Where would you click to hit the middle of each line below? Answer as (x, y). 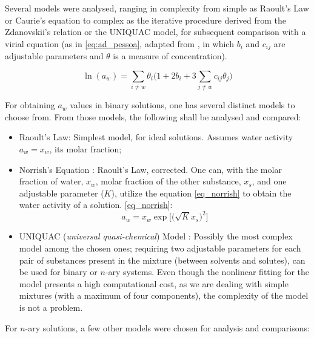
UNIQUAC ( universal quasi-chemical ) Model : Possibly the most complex (156, 236)
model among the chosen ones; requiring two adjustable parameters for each (160, 248)
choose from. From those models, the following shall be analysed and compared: (153, 116)
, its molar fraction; (85, 148)
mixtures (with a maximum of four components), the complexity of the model (164, 295)
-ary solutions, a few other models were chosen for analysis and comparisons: (167, 327)
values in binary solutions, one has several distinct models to (182, 105)
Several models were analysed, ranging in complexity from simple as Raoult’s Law (157, 8)
